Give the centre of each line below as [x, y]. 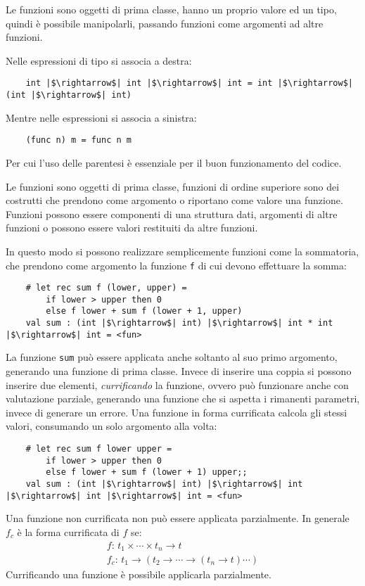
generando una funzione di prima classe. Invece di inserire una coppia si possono [179, 371]
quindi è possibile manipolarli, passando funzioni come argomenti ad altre [165, 23]
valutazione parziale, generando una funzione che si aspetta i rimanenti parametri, [183, 399]
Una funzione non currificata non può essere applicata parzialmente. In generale [178, 518]
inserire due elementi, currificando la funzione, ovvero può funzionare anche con [177, 384]
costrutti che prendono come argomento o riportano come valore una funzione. [174, 200]
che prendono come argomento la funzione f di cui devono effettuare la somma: [176, 265]
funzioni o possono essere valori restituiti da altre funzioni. [132, 228]
